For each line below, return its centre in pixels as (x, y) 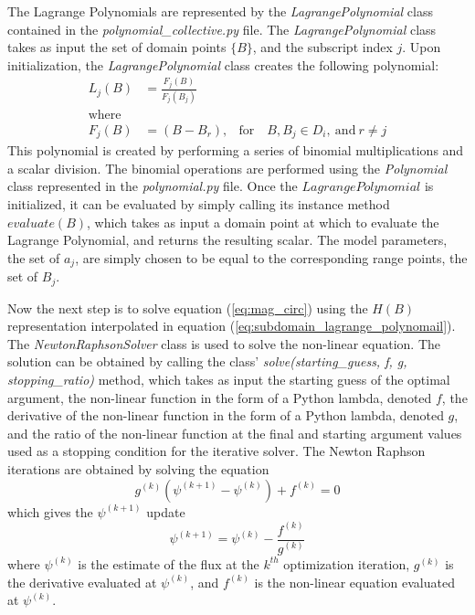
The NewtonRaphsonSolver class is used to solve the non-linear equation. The (224, 343)
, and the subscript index (322, 47)
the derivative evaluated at (82, 582)
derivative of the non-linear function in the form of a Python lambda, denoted (226, 415)
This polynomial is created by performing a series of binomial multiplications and (236, 150)
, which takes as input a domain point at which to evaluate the (263, 222)
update (166, 511)
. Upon (422, 47)
